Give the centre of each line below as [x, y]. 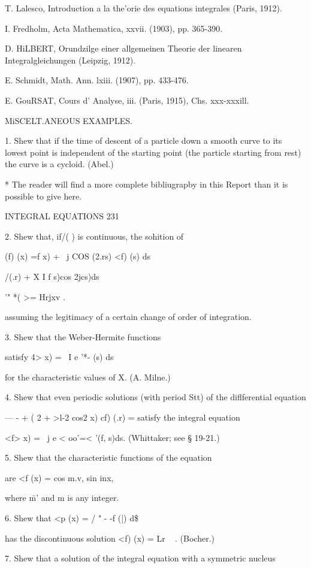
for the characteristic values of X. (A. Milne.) [88, 377]
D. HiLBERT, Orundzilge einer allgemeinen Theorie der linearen [123, 48]
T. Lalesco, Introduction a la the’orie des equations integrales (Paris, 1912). [144, 8]
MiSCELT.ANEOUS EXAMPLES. [69, 120]
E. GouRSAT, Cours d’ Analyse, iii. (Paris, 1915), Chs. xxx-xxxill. [127, 100]
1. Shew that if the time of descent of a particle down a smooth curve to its [144, 141]
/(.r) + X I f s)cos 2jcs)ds [52, 276]
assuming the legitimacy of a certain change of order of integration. [128, 317]
